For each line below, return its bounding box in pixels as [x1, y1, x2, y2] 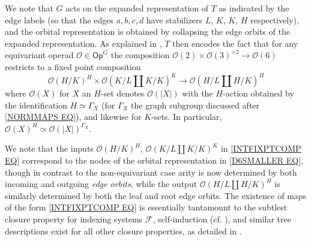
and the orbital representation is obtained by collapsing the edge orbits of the [5, 25, 290, 38]
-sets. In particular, [151, 110, 222, 123]
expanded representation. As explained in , [5, 37, 162, 49]
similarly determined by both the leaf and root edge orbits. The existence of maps [5, 189, 307, 201]
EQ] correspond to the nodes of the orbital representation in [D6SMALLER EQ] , [5, 154, 303, 167]
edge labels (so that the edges [5, 13, 114, 26]
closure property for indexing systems [5, 213, 143, 225]
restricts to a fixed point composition [5, 60, 141, 73]
